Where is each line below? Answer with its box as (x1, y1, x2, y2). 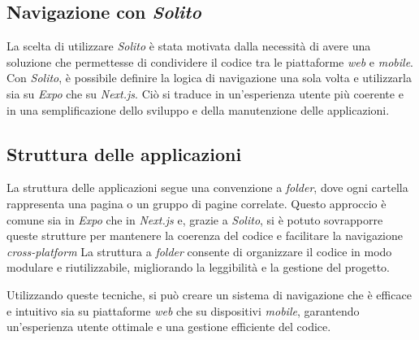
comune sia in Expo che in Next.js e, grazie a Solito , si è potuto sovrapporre (6, 211, 383, 228)
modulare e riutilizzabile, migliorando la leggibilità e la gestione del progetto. (6, 259, 390, 276)
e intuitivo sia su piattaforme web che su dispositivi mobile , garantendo (6, 302, 360, 319)
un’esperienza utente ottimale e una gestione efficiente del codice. (6, 318, 331, 335)
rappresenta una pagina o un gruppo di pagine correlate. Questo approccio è (6, 194, 387, 211)
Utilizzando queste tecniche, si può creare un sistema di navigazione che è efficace (6, 286, 412, 303)
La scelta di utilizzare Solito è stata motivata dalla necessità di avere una (6, 37, 371, 54)
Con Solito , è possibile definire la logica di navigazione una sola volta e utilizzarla (6, 69, 412, 86)
